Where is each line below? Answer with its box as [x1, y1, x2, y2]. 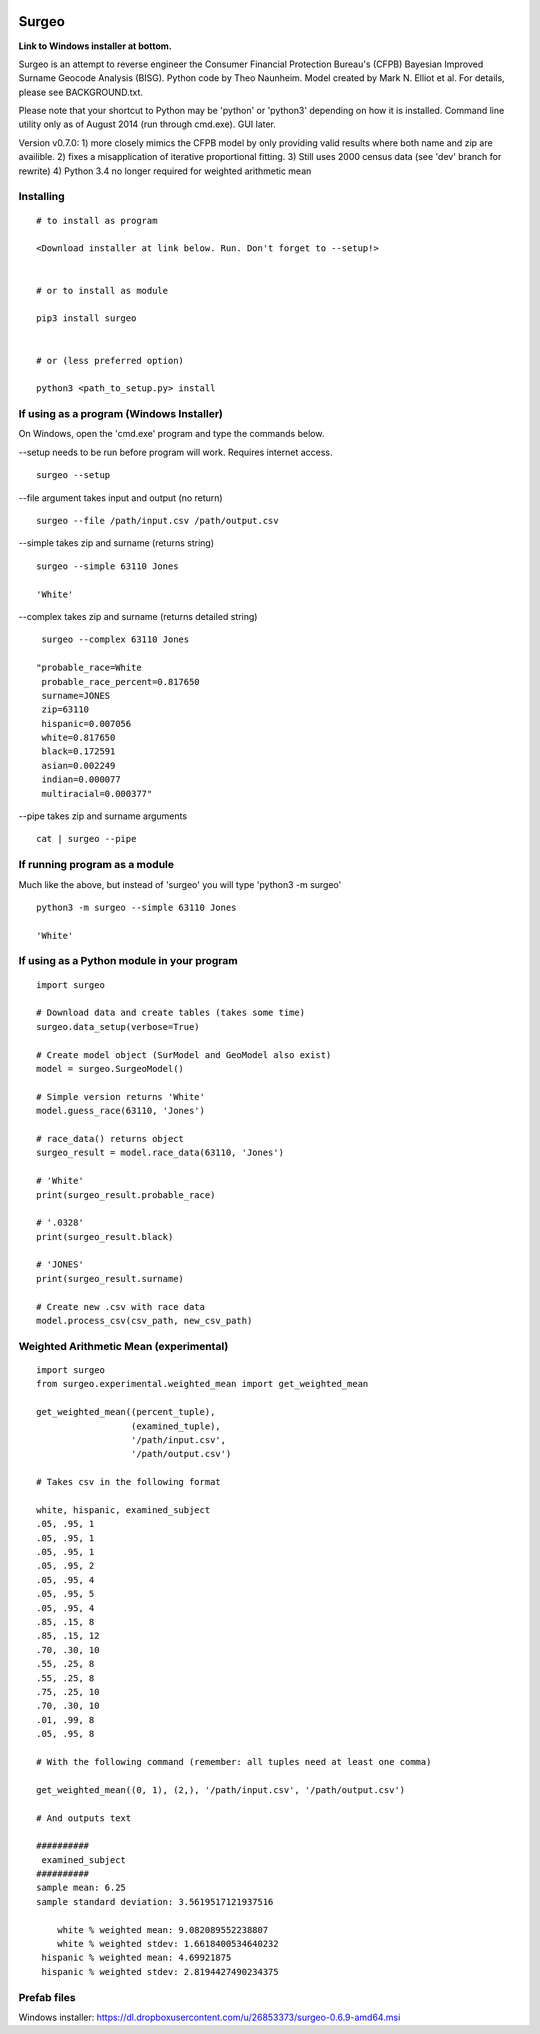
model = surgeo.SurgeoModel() [36, 1063, 185, 1075]
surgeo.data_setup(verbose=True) [36, 1021, 200, 1032]
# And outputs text [36, 1812, 132, 1824]
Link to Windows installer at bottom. [18, 40, 172, 52]
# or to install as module [36, 285, 169, 296]
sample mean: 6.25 [36, 1882, 127, 1894]
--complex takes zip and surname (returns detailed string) [18, 610, 258, 622]
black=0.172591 [41, 746, 116, 757]
